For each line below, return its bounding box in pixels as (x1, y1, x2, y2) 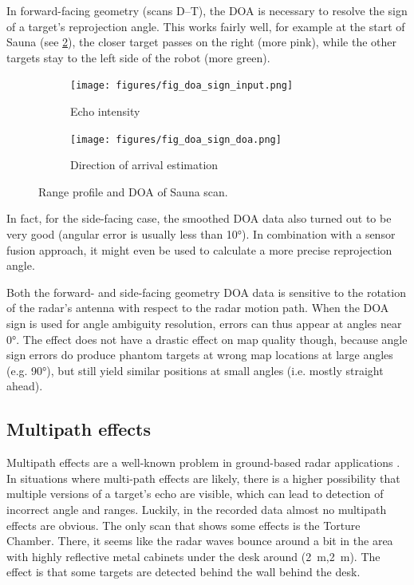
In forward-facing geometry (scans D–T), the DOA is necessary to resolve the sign (6, 2, 408, 18)
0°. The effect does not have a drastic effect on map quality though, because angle (6, 330, 408, 347)
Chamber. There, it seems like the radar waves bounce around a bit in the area (6, 532, 393, 549)
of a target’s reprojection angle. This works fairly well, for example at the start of (6, 18, 405, 34)
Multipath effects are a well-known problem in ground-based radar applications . (6, 454, 400, 471)
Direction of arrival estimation (70, 156, 219, 173)
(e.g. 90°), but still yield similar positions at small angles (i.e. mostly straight (6, 362, 384, 378)
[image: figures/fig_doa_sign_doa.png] (70, 133, 282, 145)
